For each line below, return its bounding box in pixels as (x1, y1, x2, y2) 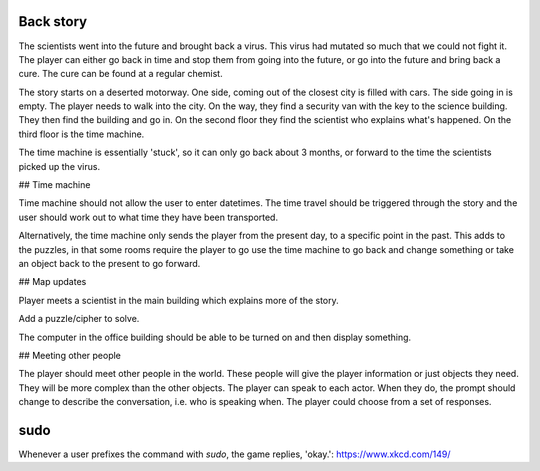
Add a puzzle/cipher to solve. (18, 313, 140, 325)
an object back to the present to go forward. (18, 257, 201, 269)
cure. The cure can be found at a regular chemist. (18, 68, 224, 80)
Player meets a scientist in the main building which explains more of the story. (18, 294, 339, 306)
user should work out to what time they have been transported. (18, 211, 279, 223)
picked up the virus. (18, 160, 100, 172)
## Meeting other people (18, 349, 122, 361)
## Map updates (18, 276, 87, 288)
